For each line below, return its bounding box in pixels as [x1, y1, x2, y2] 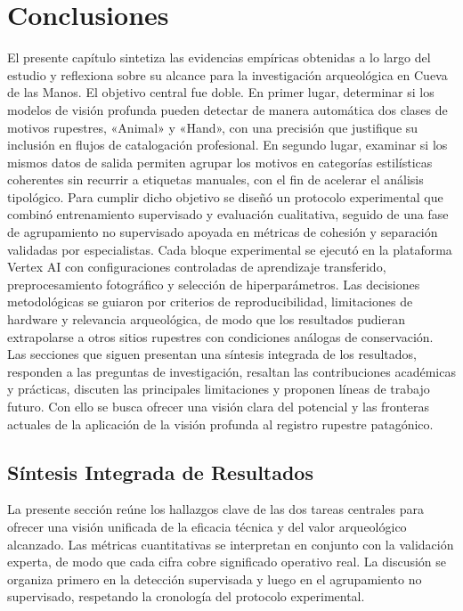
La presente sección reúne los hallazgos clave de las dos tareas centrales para [7, 500, 424, 518]
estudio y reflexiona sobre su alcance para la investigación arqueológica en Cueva [7, 65, 448, 84]
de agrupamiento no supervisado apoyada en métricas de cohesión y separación [7, 223, 438, 241]
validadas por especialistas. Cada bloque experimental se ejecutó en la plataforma [7, 240, 452, 258]
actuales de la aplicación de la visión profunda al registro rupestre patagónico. [7, 414, 434, 433]
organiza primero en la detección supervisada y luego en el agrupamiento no [7, 569, 422, 588]
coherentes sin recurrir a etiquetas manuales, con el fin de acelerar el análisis [7, 170, 424, 189]
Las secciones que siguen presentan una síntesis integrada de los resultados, [7, 345, 417, 363]
